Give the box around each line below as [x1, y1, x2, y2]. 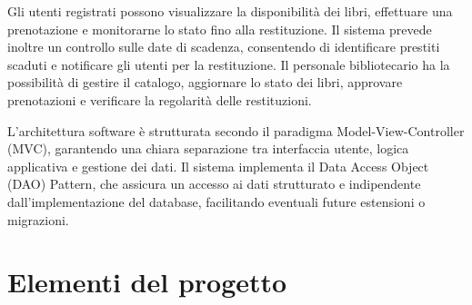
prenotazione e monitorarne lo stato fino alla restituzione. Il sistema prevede [7, 19, 432, 38]
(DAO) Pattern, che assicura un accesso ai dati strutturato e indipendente [7, 174, 421, 193]
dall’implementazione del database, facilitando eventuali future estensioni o [7, 192, 426, 211]
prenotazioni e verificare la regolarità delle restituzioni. [7, 90, 312, 109]
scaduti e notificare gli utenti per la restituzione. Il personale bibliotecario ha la [7, 54, 450, 74]
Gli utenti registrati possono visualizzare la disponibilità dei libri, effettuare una [7, 2, 453, 20]
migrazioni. [7, 210, 69, 229]
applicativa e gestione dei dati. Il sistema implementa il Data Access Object [7, 156, 429, 175]
